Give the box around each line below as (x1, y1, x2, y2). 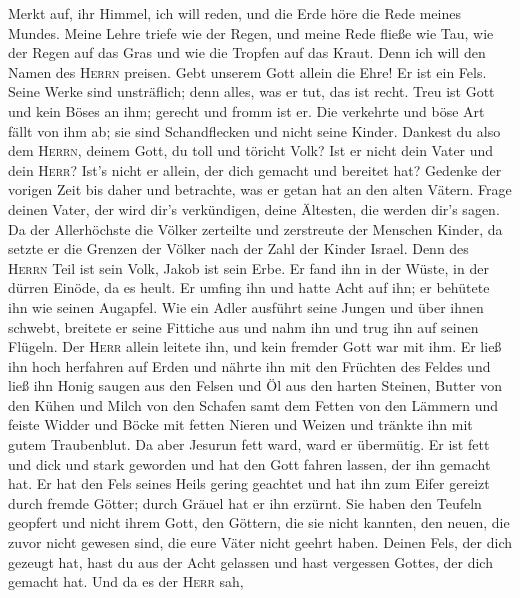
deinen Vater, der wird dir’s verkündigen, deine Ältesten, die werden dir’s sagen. (8, 198, 500, 219)
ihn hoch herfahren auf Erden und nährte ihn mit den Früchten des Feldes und (8, 355, 491, 376)
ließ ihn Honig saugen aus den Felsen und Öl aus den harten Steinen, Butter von (8, 375, 502, 396)
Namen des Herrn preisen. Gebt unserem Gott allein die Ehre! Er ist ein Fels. (8, 61, 487, 82)
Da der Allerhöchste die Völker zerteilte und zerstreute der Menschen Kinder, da (8, 218, 503, 239)
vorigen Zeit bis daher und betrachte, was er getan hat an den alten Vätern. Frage (8, 179, 512, 200)
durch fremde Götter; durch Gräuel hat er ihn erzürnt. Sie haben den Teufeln (8, 492, 482, 513)
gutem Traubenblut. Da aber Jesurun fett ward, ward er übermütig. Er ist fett (8, 434, 490, 455)
